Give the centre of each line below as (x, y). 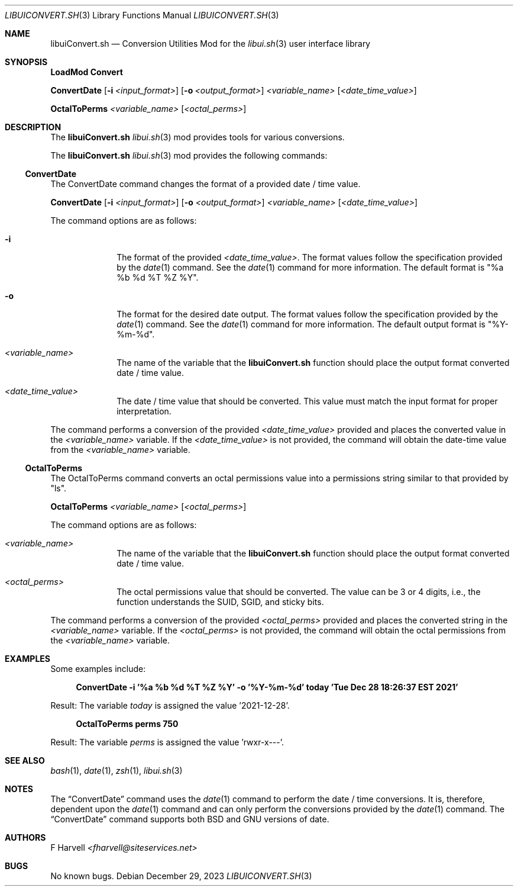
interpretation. (144, 411)
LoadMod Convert (87, 72)
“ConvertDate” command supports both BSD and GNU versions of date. (190, 819)
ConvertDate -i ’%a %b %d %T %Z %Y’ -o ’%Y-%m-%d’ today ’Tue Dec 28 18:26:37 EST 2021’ (267, 687)
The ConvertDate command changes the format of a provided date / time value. (205, 184)
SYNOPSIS (26, 62)
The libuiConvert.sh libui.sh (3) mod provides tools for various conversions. (198, 137)
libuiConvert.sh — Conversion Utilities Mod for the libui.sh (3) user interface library (211, 44)
